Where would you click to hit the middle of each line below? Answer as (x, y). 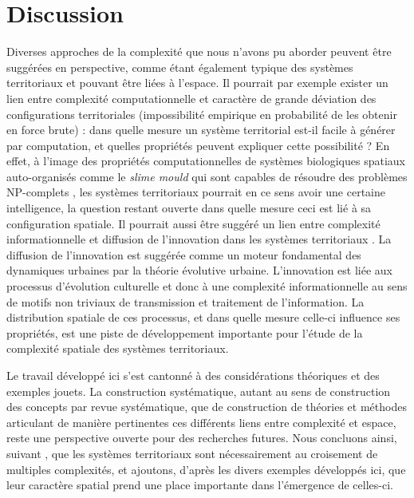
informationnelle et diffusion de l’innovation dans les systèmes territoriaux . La (199, 239)
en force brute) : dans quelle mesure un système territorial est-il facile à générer (201, 130)
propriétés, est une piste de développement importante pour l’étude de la (185, 332)
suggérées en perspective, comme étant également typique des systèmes (180, 67)
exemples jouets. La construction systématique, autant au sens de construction (199, 391)
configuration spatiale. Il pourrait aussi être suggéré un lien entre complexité (193, 223)
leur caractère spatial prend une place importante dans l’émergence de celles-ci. (200, 485)
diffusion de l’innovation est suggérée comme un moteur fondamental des (184, 254)
